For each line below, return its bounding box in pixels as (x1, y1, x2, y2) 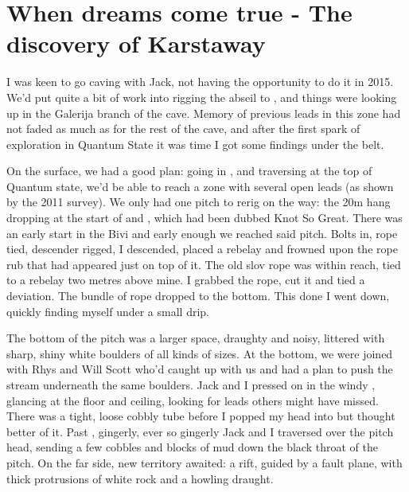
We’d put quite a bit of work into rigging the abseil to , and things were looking (6, 88, 397, 105)
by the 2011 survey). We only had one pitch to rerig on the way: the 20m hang (6, 193, 391, 210)
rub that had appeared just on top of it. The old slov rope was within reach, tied (6, 256, 401, 272)
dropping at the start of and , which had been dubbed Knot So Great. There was (6, 209, 403, 226)
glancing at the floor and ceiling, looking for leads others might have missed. (6, 392, 379, 408)
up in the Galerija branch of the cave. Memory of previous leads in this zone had (6, 104, 401, 121)
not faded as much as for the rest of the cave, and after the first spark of (6, 120, 360, 137)
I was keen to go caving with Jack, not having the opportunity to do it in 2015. (6, 73, 394, 90)
